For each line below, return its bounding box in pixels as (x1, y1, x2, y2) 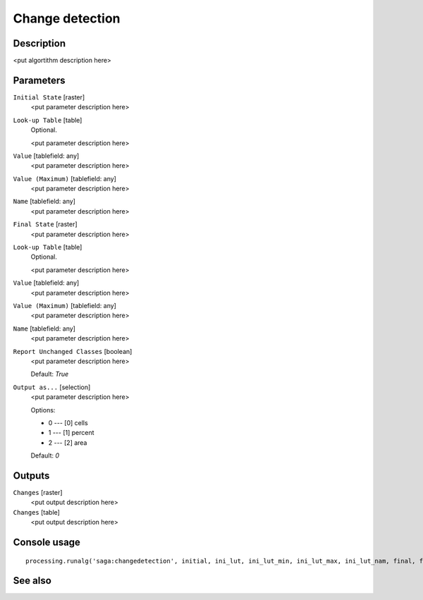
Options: (30, 405, 56, 414)
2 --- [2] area (48, 438, 87, 447)
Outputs (13, 470, 50, 482)
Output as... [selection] (13, 383, 91, 391)
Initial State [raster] (13, 92, 85, 102)
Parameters (13, 74, 66, 86)
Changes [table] (13, 508, 60, 516)
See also (13, 575, 52, 587)
